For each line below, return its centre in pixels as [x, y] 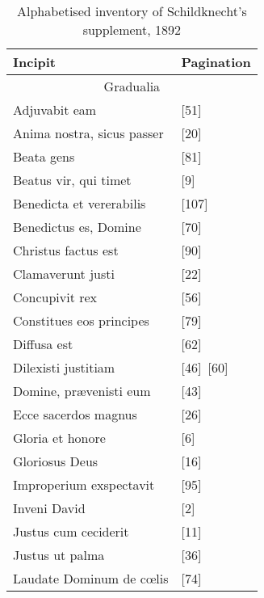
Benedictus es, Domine [77, 227]
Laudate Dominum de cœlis [91, 578]
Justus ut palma [59, 555]
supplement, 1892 [132, 29]
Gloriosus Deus [56, 461]
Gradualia [132, 86]
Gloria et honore [59, 438]
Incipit [34, 62]
